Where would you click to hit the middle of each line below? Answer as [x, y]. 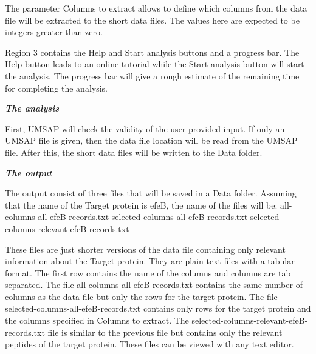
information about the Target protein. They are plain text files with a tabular [150, 261]
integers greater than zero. [54, 32]
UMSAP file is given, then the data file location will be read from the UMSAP [151, 140]
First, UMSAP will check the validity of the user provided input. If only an [145, 128]
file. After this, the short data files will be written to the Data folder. [134, 152]
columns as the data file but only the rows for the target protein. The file [141, 296]
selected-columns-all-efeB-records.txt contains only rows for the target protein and [158, 308]
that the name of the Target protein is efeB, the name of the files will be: [141, 205]
